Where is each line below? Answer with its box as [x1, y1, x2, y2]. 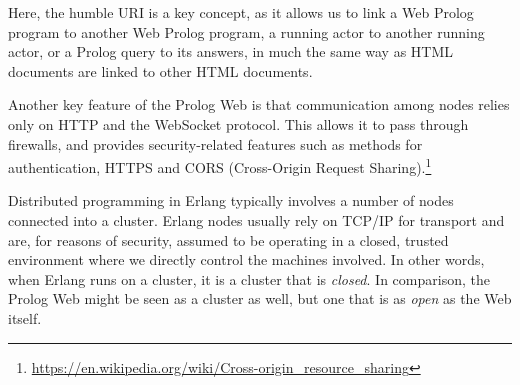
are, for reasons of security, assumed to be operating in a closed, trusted [8, 229, 449, 250]
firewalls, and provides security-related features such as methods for [8, 133, 423, 154]
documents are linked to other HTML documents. [8, 60, 313, 81]
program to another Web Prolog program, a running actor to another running [8, 21, 485, 42]
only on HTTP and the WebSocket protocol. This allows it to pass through [8, 113, 469, 134]
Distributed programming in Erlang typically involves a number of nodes [8, 190, 454, 211]
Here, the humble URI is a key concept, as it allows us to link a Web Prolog [8, 2, 474, 22]
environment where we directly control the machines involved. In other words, [8, 249, 485, 270]
